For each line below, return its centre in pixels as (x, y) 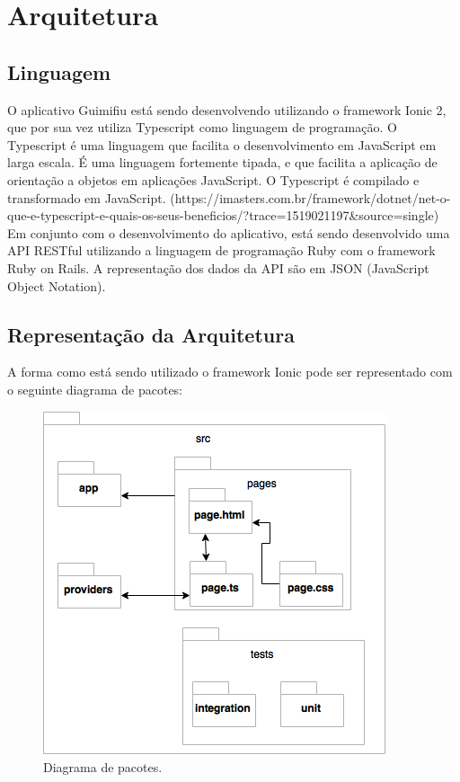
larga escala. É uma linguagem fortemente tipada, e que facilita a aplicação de (222, 162)
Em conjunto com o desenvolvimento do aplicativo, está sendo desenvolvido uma (229, 232)
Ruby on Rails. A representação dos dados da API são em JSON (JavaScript (218, 267)
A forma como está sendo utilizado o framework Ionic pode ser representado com (230, 372)
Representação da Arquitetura (151, 334)
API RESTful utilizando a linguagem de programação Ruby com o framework (221, 250)
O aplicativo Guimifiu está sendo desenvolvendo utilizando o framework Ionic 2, (227, 109)
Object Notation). (57, 285)
